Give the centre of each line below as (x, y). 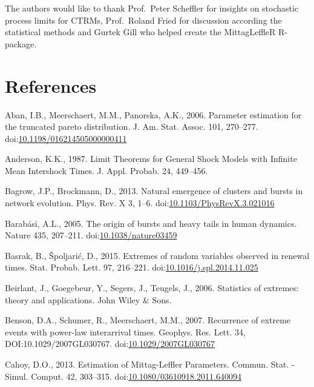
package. (21, 43)
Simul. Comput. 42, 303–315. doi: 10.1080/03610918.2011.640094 (123, 376)
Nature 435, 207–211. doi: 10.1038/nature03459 (91, 235)
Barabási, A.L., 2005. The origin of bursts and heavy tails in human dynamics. (151, 223)
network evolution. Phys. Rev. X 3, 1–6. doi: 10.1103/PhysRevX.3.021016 (140, 203)
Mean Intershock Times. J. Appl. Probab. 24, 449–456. (106, 170)
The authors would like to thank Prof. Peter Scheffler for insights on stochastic (152, 8)
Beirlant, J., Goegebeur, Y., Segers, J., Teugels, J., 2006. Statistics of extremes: (152, 288)
